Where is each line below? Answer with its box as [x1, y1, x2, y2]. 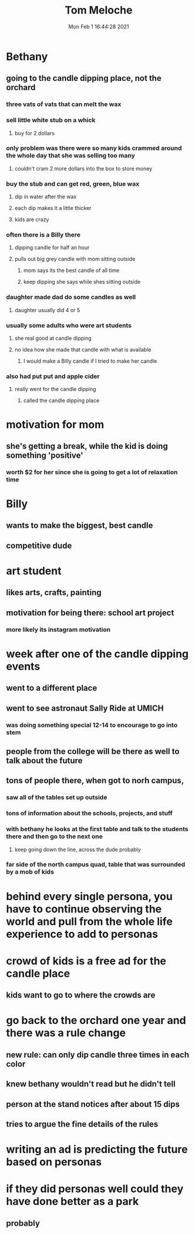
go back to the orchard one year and [6, 1014, 186, 1027]
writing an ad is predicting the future [6, 1143, 188, 1156]
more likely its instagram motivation [6, 625, 110, 634]
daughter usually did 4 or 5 [14, 306, 80, 313]
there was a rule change [6, 1026, 126, 1040]
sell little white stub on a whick [6, 116, 96, 124]
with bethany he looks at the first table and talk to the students [6, 825, 189, 833]
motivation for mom [6, 418, 105, 431]
